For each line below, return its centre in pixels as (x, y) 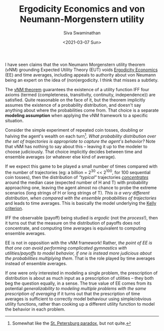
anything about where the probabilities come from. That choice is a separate (82, 110)
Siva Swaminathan (82, 33)
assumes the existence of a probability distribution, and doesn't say (73, 105)
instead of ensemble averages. (36, 264)
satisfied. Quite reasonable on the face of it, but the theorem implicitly (75, 100)
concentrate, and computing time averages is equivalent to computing (76, 228)
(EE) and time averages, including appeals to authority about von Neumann (81, 75)
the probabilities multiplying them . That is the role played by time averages (80, 258)
